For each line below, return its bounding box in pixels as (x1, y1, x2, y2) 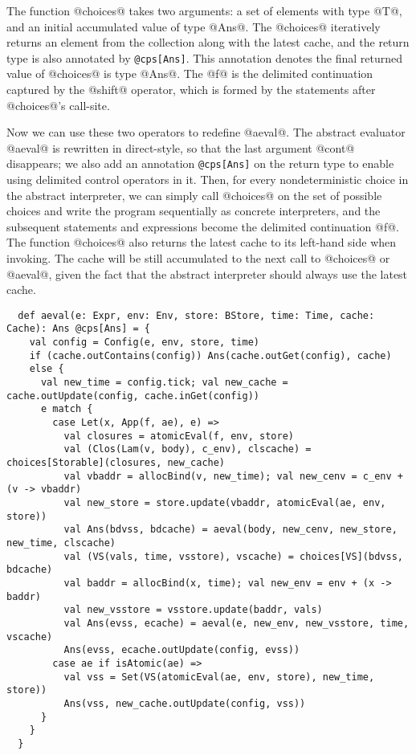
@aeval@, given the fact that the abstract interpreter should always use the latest (6, 265, 408, 282)
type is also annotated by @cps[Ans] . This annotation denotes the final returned (6, 49, 403, 66)
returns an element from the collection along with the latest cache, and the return (6, 34, 410, 51)
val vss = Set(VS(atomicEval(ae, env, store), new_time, (63, 671, 375, 683)
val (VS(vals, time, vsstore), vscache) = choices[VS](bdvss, (63, 550, 403, 562)
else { (29, 363, 64, 375)
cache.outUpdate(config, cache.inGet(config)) (6, 390, 259, 402)
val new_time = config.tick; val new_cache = (40, 377, 288, 389)
